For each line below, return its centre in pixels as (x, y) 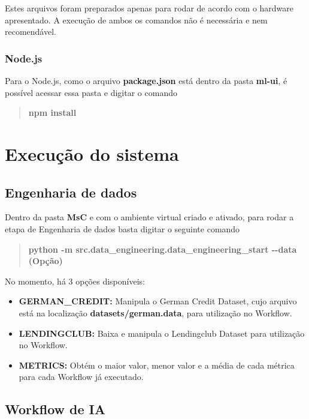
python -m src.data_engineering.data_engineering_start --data (163, 249)
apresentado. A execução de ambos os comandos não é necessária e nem (136, 20)
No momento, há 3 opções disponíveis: (75, 281)
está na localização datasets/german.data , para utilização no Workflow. (155, 312)
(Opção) (46, 261)
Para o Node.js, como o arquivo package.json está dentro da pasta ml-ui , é (146, 80)
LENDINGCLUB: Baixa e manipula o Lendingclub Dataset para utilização (162, 333)
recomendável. (31, 32)
